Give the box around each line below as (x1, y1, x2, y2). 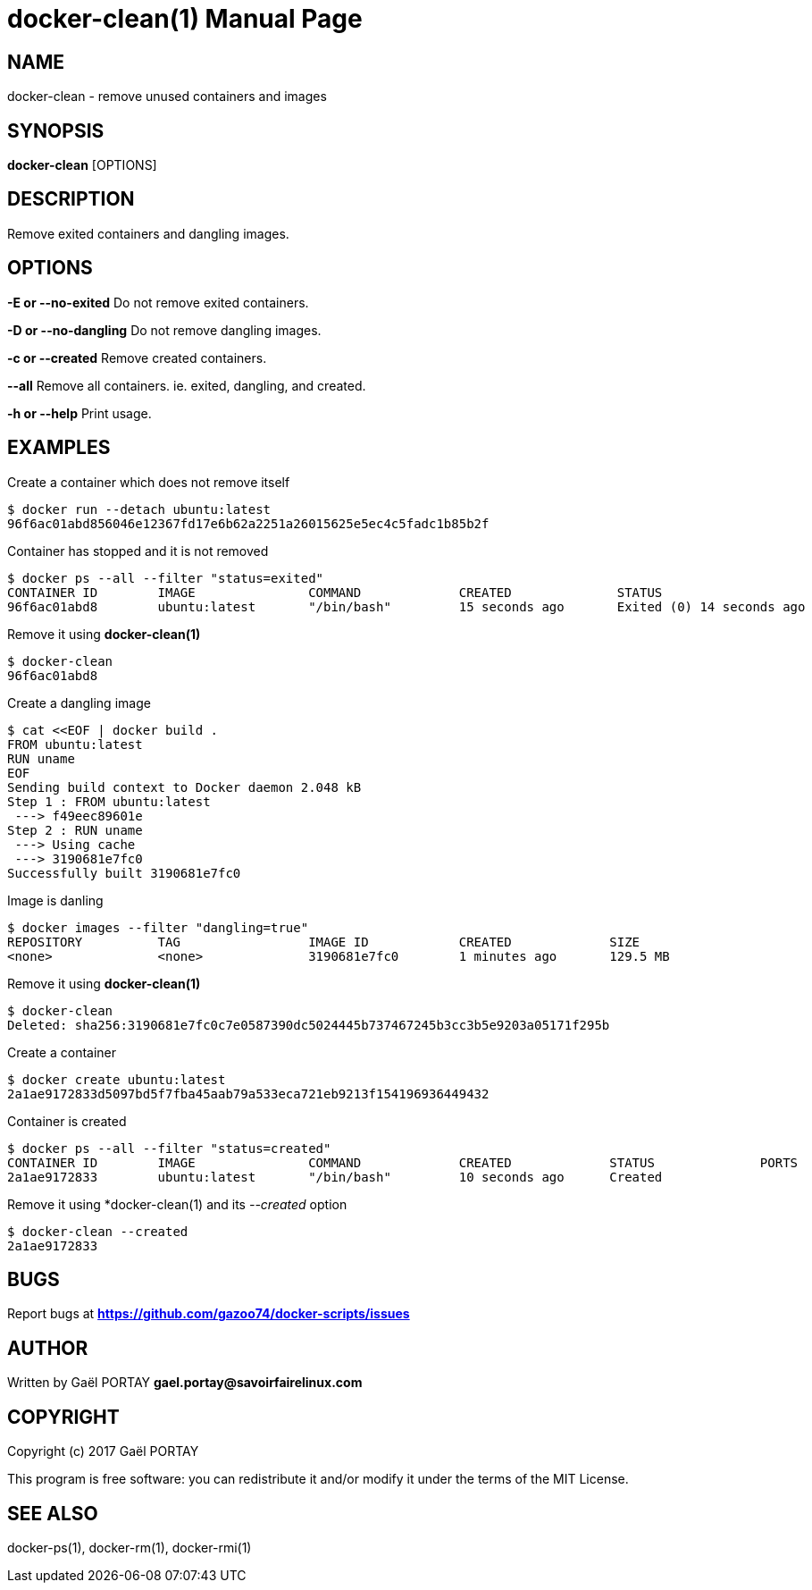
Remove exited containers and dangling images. (7, 225, 289, 241)
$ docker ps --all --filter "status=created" (7, 1140, 331, 1156)
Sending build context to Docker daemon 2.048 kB (7, 779, 362, 795)
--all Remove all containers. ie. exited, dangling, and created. (7, 377, 366, 393)
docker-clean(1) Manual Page (7, 4, 363, 34)
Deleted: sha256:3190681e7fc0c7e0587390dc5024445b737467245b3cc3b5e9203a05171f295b (7, 1017, 610, 1032)
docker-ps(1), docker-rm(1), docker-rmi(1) (7, 1539, 252, 1555)
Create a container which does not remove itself (7, 474, 290, 490)
